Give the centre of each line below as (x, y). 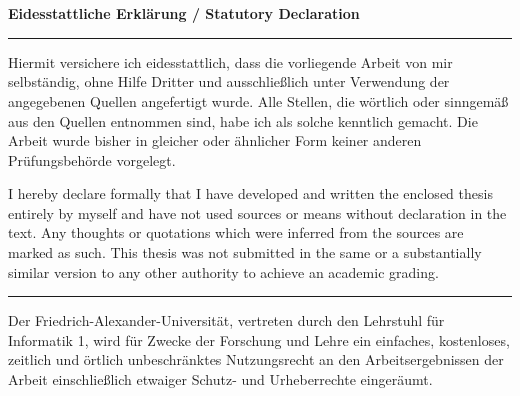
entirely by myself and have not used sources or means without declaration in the (257, 212)
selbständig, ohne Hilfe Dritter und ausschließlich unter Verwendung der (229, 81)
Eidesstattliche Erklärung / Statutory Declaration (184, 13)
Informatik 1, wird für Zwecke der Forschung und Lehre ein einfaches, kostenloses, (259, 339)
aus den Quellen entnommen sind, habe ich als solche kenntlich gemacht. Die (243, 120)
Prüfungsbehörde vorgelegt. (92, 159)
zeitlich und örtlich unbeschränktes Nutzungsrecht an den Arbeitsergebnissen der (256, 359)
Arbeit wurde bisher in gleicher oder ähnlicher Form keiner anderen (215, 140)
